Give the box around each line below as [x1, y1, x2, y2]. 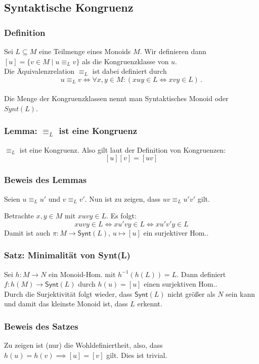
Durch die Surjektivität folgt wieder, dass [4, 288, 133, 299]
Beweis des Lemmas [4, 173, 87, 186]
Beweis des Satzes [4, 320, 78, 332]
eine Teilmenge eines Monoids [39, 46, 131, 56]
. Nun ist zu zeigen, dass [84, 193, 160, 204]
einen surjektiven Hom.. [144, 279, 218, 289]
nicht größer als [167, 288, 215, 299]
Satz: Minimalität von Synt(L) [4, 249, 131, 261]
